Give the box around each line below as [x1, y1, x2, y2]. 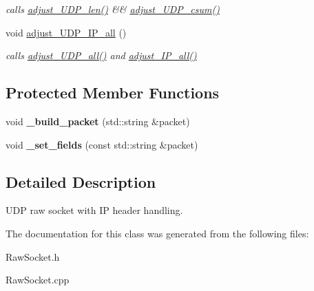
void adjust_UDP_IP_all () [6, 25, 127, 39]
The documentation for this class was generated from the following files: [6, 226, 309, 240]
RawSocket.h [6, 249, 60, 263]
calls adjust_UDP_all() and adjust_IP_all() [6, 48, 197, 63]
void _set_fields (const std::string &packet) [6, 137, 198, 151]
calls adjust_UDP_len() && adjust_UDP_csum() [6, 2, 220, 16]
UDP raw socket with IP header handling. [6, 203, 183, 217]
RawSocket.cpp [6, 272, 70, 287]
